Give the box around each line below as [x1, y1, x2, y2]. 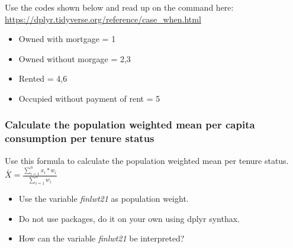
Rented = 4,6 [18, 72, 67, 85]
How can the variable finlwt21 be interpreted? [18, 232, 185, 244]
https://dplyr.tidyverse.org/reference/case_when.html [5, 12, 201, 25]
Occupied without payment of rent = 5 [18, 92, 160, 104]
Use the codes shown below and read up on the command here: [5, 1, 234, 13]
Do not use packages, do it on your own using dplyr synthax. [18, 212, 240, 224]
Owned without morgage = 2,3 [18, 52, 131, 65]
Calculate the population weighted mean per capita [5, 117, 255, 132]
